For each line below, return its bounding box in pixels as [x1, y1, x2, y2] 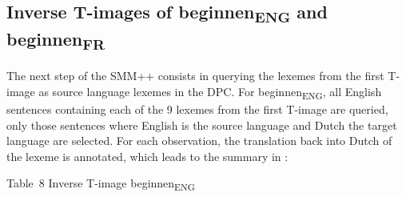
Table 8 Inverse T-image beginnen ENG [6, 175, 195, 194]
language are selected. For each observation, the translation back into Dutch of [6, 132, 392, 149]
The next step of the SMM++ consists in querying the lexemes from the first [6, 67, 384, 84]
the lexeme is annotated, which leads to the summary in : [6, 147, 289, 164]
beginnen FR [6, 26, 105, 54]
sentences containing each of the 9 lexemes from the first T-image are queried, [6, 100, 388, 117]
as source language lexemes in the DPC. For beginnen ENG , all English [38, 82, 382, 102]
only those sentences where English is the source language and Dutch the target [6, 116, 397, 133]
